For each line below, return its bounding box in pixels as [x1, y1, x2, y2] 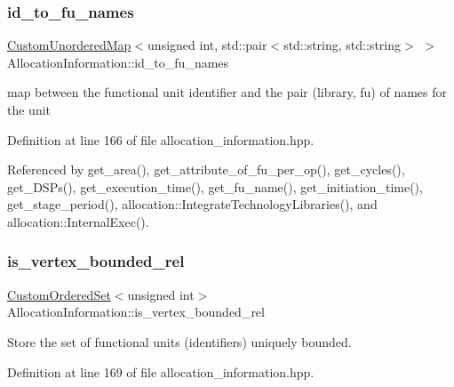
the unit [7, 101, 52, 118]
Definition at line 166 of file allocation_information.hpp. [7, 130, 315, 149]
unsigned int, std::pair [147, 36, 267, 54]
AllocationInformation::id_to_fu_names [7, 52, 229, 71]
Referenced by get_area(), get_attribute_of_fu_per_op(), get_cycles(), [7, 160, 405, 179]
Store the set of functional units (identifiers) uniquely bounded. [7, 332, 352, 351]
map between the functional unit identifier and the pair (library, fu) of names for [7, 83, 448, 101]
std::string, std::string [283, 36, 401, 54]
